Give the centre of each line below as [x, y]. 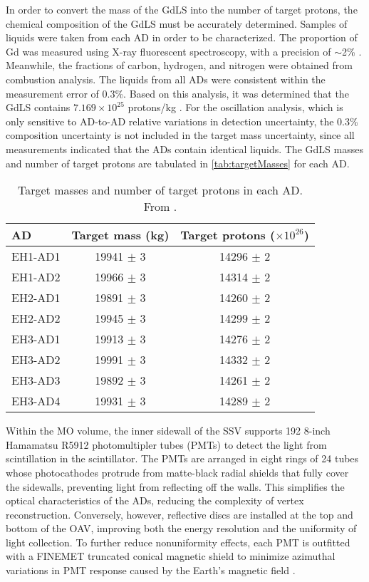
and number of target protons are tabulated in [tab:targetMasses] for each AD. [178, 163]
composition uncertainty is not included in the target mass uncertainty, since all [180, 135]
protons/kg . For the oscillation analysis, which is [235, 107]
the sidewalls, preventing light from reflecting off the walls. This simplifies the [175, 486]
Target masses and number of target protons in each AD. [160, 190]
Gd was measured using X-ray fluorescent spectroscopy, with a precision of [168, 51]
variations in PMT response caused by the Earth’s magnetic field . [151, 570]
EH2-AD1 [36, 298]
